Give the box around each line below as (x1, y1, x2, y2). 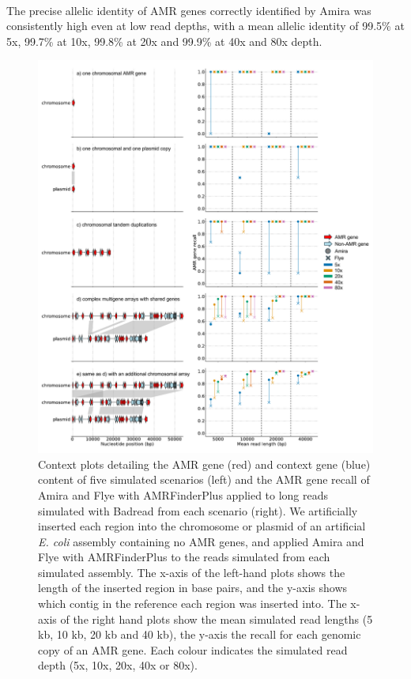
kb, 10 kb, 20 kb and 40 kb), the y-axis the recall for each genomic (38, 626, 361, 643)
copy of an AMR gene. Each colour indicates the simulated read (38, 641, 348, 658)
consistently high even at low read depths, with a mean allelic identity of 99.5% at (6, 17, 405, 34)
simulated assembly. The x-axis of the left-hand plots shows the (38, 564, 345, 580)
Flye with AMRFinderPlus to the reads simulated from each (38, 549, 330, 565)
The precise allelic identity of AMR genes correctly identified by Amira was (6, 2, 371, 18)
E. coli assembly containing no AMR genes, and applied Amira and (38, 533, 364, 549)
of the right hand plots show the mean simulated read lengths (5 (60, 610, 373, 627)
